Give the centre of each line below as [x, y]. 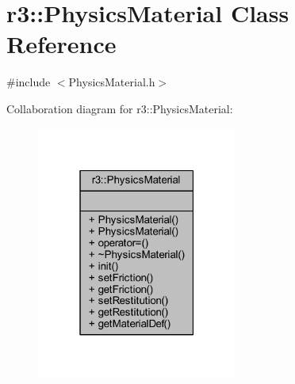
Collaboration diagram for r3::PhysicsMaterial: [120, 108]
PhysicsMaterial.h [112, 82]
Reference [61, 44]
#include [29, 82]
